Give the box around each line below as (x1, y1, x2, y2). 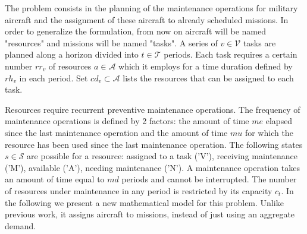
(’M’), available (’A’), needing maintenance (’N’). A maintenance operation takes (5, 161, 300, 173)
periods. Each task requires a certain (164, 48, 297, 61)
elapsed (265, 115, 293, 127)
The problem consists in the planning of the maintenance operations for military (5, 2, 298, 14)
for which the (245, 126, 293, 138)
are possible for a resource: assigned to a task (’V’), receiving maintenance (27, 150, 297, 162)
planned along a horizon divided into (5, 48, 139, 61)
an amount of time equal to (5, 173, 105, 185)
